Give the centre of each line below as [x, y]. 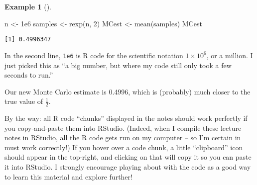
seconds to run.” [29, 75]
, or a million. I [230, 55]
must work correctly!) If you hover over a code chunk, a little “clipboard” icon [124, 147]
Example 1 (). [28, 6]
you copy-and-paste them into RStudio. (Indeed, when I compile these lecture [123, 128]
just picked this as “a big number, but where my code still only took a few [118, 65]
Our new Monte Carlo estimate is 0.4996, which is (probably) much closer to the [128, 91]
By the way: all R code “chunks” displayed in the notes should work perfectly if [126, 118]
